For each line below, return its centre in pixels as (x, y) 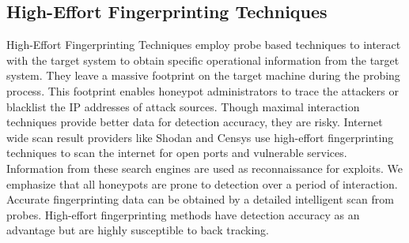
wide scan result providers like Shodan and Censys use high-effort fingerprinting (200, 137)
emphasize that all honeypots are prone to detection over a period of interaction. (202, 183)
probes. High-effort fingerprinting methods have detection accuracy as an (183, 214)
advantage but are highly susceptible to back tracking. (138, 230)
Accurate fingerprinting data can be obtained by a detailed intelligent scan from (200, 199)
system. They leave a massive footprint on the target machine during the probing (203, 75)
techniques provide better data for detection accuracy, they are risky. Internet (195, 122)
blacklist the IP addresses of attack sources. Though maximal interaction (183, 106)
